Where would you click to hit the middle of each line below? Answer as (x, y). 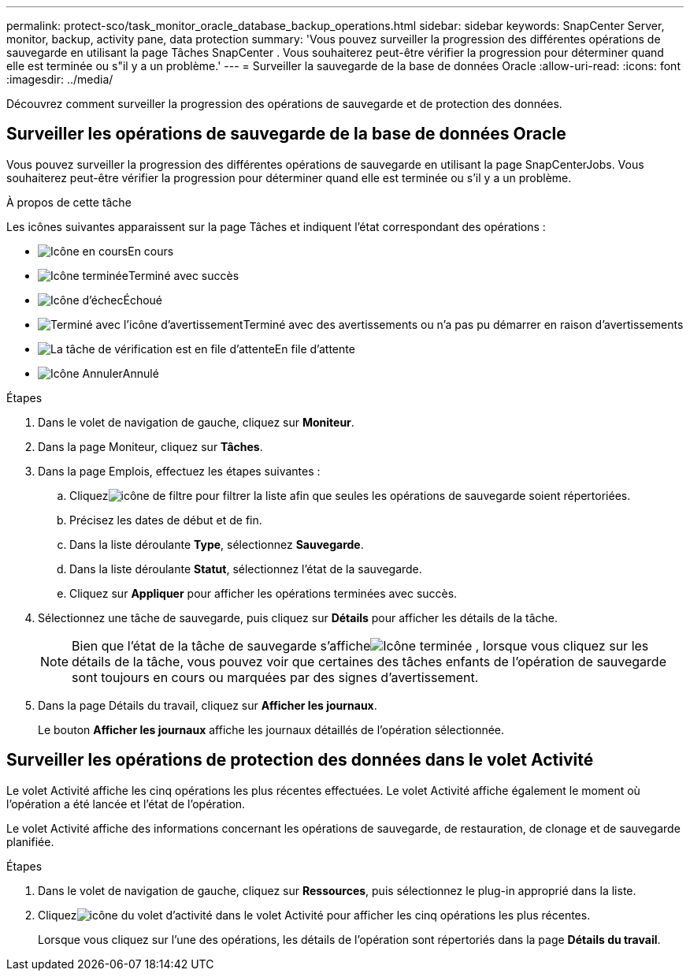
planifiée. (30, 841)
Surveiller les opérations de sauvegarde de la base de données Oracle (286, 134)
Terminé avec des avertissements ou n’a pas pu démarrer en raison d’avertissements (463, 324)
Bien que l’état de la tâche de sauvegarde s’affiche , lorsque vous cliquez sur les (360, 645)
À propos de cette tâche (69, 202)
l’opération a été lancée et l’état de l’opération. (126, 804)
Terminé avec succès (184, 275)
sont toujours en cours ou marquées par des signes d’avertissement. (275, 677)
